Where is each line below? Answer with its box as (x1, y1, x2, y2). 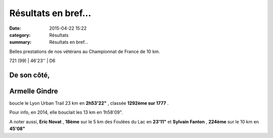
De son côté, (9, 71, 50, 79)
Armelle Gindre (9, 87, 58, 95)
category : (9, 32, 31, 38)
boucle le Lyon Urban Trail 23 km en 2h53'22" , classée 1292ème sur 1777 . (9, 100, 169, 106)
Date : (9, 25, 21, 31)
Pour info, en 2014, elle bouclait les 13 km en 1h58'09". (9, 109, 123, 115)
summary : (9, 39, 32, 45)
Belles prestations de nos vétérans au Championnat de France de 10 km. (9, 48, 160, 54)
